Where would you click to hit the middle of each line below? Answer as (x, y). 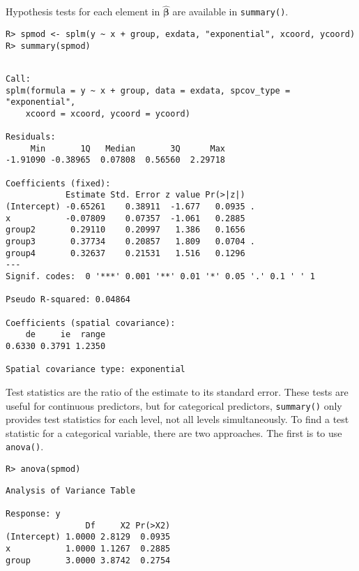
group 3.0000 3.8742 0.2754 (88, 560)
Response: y (33, 513)
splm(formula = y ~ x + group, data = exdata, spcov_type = (148, 90)
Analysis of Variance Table (71, 490)
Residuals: (31, 137)
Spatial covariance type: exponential (96, 370)
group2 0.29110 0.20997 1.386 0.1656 (125, 230)
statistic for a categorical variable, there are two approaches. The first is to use (174, 432)
